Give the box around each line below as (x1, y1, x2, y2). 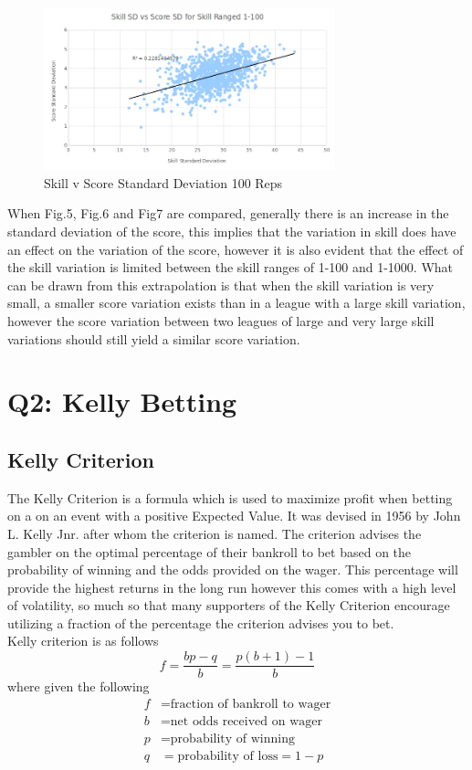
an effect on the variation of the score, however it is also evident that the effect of (7, 239, 464, 258)
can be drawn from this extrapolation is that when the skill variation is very (7, 275, 435, 294)
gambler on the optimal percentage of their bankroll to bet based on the (7, 542, 412, 561)
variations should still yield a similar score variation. (7, 329, 300, 348)
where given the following (7, 677, 150, 696)
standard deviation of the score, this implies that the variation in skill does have (7, 222, 456, 240)
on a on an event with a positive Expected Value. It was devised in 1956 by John (7, 506, 461, 525)
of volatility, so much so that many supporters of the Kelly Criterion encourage (7, 596, 450, 615)
